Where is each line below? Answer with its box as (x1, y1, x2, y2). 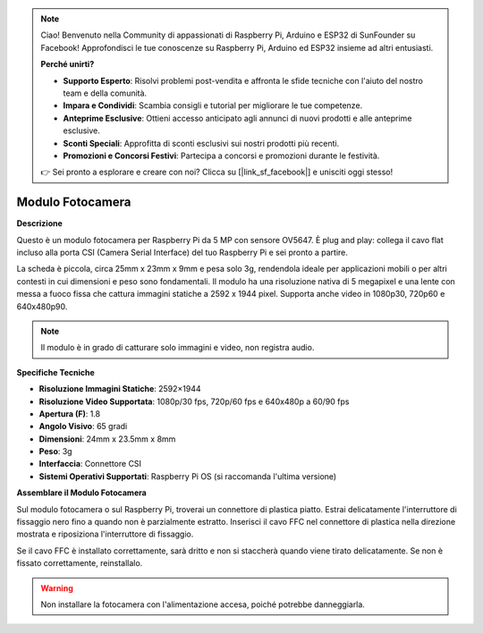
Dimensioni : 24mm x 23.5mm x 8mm (38, 434, 176, 444)
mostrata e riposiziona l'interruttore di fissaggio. (16, 528, 194, 540)
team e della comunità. (63, 88, 148, 98)
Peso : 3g (38, 446, 72, 457)
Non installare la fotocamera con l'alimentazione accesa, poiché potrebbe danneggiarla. (40, 599, 366, 610)
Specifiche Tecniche (16, 367, 96, 377)
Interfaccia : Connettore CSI (38, 459, 142, 469)
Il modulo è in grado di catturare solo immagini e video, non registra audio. (40, 342, 315, 353)
